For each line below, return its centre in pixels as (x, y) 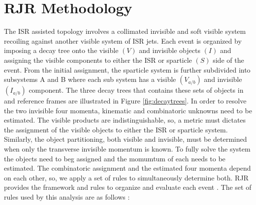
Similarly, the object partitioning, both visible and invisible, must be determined (126, 139)
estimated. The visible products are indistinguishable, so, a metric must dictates (125, 120)
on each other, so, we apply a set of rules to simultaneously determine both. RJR (126, 177)
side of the (228, 60)
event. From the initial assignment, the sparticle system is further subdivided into (127, 69)
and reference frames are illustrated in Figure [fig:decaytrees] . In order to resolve (125, 101)
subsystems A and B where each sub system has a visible (90, 79)
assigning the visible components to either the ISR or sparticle (98, 60)
